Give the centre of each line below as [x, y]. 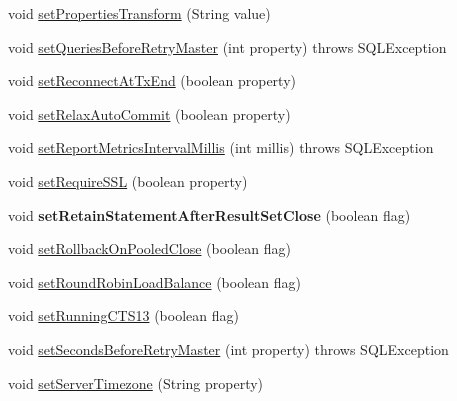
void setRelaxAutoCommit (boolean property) [149, 113]
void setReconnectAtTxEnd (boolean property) [152, 80]
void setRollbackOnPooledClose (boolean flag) [149, 248]
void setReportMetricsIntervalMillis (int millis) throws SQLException [221, 147]
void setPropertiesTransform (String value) [139, 13]
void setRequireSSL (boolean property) [128, 180]
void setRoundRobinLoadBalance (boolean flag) [154, 281]
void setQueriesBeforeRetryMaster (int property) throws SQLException [227, 46]
